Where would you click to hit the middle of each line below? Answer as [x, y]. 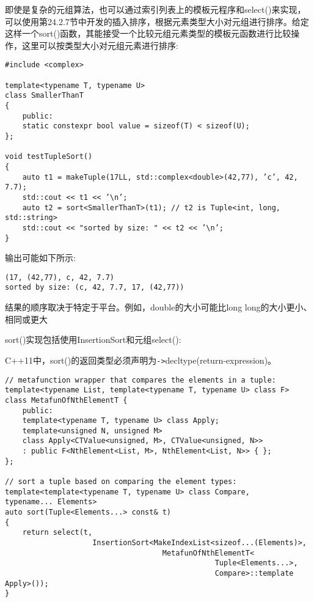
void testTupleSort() [49, 157]
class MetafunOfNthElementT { [66, 400]
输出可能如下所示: [40, 258]
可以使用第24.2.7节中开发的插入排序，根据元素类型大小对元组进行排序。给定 [157, 21]
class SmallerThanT [44, 96]
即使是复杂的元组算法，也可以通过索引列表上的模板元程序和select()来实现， [155, 9]
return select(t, [57, 533]
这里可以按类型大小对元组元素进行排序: [100, 45]
